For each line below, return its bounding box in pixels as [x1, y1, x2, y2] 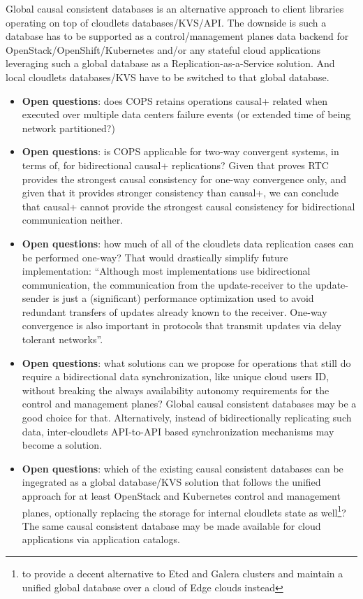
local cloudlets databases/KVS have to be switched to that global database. [6, 69, 329, 84]
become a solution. [22, 438, 102, 452]
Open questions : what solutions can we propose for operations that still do [22, 355, 351, 370]
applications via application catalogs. [22, 532, 180, 547]
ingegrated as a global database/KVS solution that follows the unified [22, 475, 321, 489]
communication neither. [22, 212, 124, 227]
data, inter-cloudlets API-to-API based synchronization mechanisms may [22, 424, 334, 438]
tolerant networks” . [22, 332, 103, 347]
